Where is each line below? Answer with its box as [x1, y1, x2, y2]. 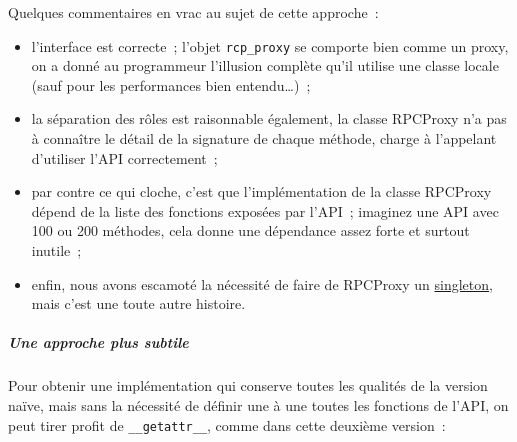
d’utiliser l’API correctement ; [31, 147, 218, 168]
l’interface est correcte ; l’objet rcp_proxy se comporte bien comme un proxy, [31, 35, 509, 56]
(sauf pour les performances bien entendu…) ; [31, 74, 311, 95]
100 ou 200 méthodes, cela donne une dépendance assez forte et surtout [31, 220, 470, 241]
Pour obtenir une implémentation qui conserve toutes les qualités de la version [8, 375, 488, 396]
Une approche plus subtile [8, 332, 189, 353]
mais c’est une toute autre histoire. [31, 293, 246, 314]
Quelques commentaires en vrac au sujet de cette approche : [8, 2, 379, 22]
